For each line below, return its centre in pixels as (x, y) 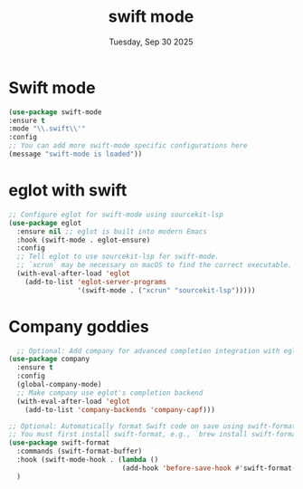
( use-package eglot (45, 223)
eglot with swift (68, 191)
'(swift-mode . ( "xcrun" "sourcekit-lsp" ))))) (166, 290)
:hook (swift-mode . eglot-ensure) (84, 240)
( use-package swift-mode (55, 112)
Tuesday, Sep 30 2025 (151, 42)
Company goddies (79, 326)
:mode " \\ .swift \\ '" (47, 129)
